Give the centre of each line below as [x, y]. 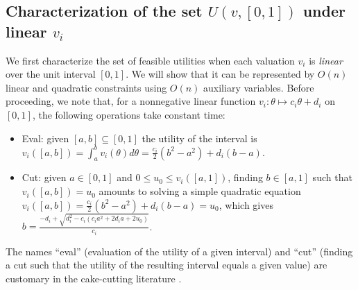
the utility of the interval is [199, 138]
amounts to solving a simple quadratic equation [200, 191]
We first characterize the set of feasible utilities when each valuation [150, 60]
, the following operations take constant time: [129, 114]
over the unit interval [51, 74]
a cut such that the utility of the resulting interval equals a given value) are [167, 265]
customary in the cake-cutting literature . [94, 278]
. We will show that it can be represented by [220, 74]
